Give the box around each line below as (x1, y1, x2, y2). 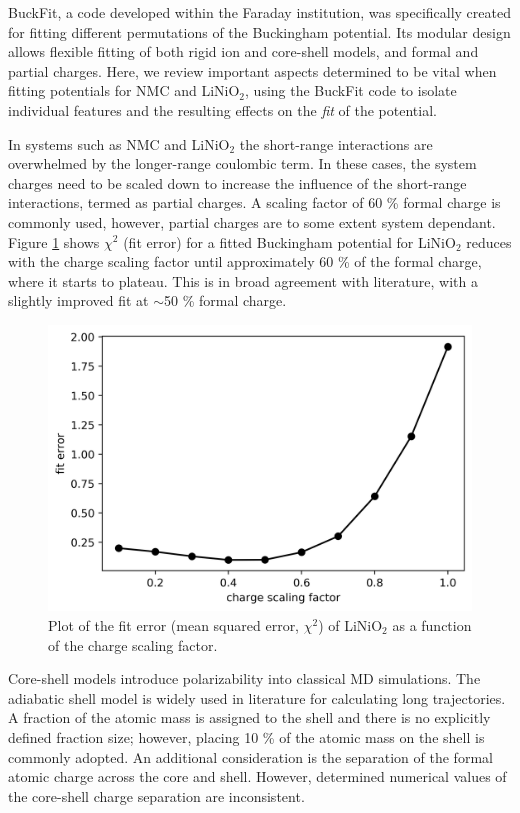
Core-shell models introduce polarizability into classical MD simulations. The (8, 668, 481, 689)
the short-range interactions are (239, 133, 433, 154)
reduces (466, 231, 512, 252)
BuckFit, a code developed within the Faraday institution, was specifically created (8, 2, 511, 22)
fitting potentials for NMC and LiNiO (8, 80, 240, 101)
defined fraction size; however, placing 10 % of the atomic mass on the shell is (8, 727, 485, 747)
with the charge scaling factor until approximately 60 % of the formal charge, (8, 251, 482, 272)
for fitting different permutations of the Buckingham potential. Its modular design (8, 21, 511, 42)
